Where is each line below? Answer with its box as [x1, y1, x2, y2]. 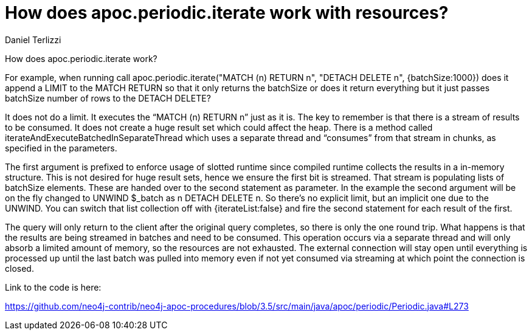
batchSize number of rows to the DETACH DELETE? [5, 92, 211, 103]
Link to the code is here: [5, 281, 102, 292]
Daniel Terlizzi [5, 34, 61, 45]
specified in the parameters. [5, 142, 117, 153]
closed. [5, 263, 34, 274]
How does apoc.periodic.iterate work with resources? [5, 2, 449, 23]
